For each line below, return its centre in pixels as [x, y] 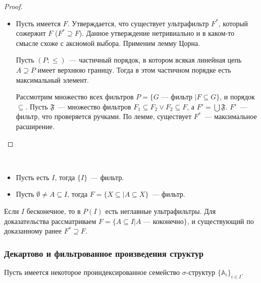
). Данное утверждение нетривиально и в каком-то [157, 33]
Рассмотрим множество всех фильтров [75, 97]
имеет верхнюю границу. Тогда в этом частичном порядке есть [134, 69]
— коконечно [164, 222]
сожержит [31, 33]
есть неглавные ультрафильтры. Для [161, 211]
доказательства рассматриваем [50, 221]
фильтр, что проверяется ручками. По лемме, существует [104, 116]
